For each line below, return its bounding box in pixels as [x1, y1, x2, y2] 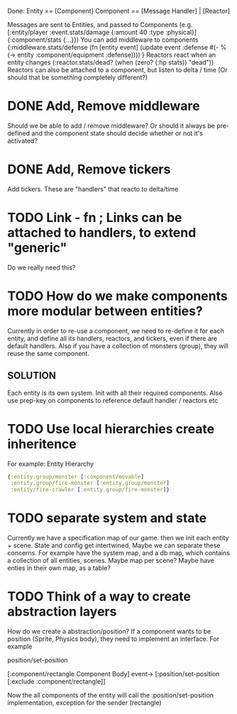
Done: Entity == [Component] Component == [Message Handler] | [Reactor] [7, 7, 231, 15]
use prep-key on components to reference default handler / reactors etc [7, 396, 219, 404]
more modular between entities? [7, 303, 204, 319]
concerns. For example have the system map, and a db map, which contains [7, 549, 231, 557]
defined [7, 128, 31, 138]
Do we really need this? [7, 263, 76, 272]
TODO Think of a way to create [7, 589, 192, 605]
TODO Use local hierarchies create [7, 420, 215, 437]
